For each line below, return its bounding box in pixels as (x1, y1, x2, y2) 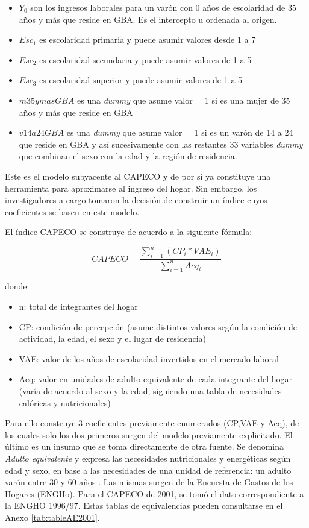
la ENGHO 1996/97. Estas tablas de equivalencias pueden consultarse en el (5, 499, 283, 512)
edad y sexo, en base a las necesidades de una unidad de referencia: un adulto (5, 464, 292, 476)
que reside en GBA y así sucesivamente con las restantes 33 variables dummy (19, 137, 303, 150)
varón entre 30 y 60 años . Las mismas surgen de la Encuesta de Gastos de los (5, 476, 293, 488)
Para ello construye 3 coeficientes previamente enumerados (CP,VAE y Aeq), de (5, 416, 299, 429)
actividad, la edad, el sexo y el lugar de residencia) (19, 332, 206, 345)
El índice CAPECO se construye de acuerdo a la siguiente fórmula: (5, 225, 252, 238)
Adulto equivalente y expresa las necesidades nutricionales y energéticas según (5, 451, 291, 464)
